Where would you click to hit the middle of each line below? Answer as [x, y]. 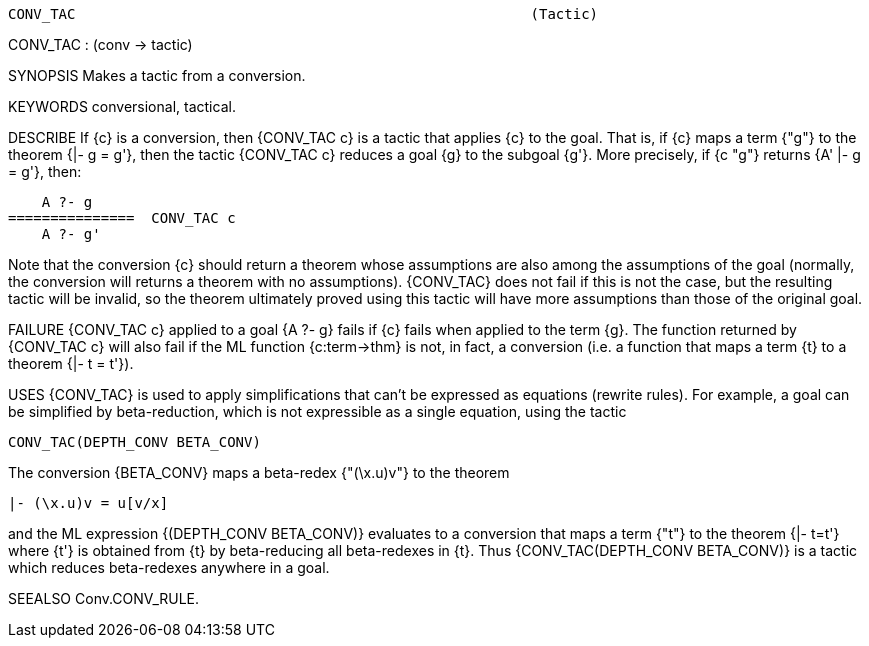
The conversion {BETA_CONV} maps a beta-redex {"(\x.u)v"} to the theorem [259, 472]
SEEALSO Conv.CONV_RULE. [104, 598]
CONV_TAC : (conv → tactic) [100, 44]
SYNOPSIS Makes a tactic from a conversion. [157, 75]
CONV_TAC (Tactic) [303, 14]
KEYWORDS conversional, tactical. [122, 106]
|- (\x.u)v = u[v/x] [88, 503]
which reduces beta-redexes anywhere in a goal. [169, 567]
